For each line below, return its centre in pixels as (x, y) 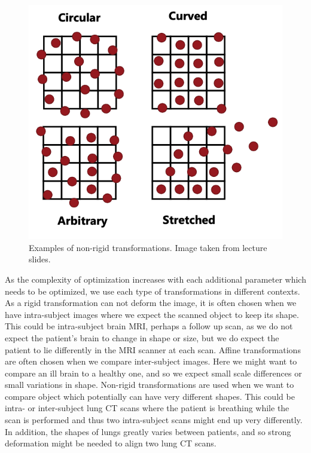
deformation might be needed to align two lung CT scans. (111, 443)
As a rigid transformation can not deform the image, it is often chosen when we (151, 303)
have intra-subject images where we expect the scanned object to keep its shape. (152, 314)
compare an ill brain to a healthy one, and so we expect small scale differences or (153, 373)
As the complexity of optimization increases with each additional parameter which (155, 279)
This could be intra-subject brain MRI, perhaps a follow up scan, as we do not (149, 326)
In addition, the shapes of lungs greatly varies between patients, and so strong (148, 431)
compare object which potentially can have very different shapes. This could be (150, 396)
